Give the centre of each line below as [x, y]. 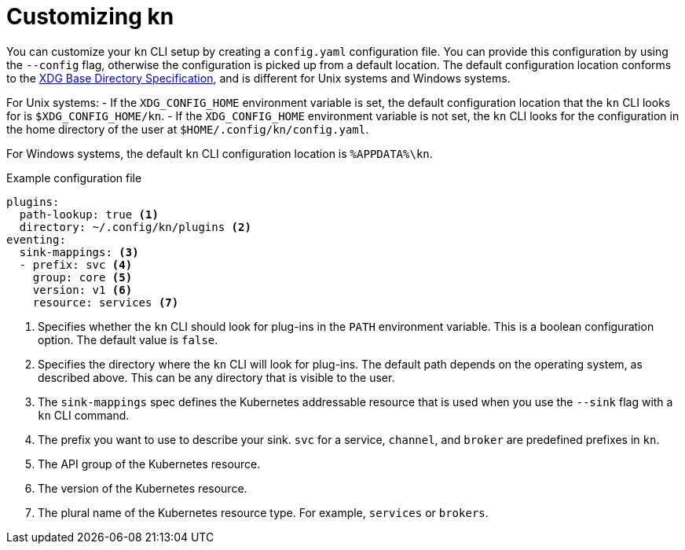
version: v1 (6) [82, 290]
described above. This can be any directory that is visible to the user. [216, 377]
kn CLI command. [84, 415]
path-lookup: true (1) [89, 214]
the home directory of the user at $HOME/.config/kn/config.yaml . [188, 129]
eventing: [36, 239]
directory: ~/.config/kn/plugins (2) [135, 227]
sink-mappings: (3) [79, 252]
